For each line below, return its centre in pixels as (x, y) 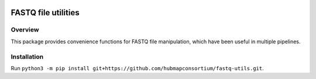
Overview (25, 30)
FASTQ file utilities (45, 13)
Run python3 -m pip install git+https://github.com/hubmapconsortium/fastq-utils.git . (138, 68)
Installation (27, 57)
